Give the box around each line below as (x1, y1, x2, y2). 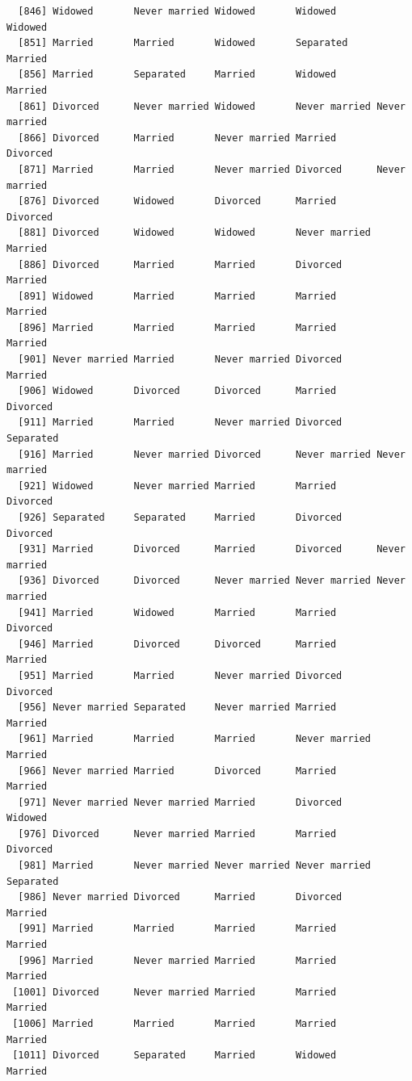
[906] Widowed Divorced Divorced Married (18, 385, 337, 397)
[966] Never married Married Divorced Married (18, 765, 337, 777)
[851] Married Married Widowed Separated (18, 37, 348, 49)
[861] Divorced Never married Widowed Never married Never (18, 100, 406, 112)
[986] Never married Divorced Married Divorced (18, 891, 343, 903)
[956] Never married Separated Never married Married (18, 702, 337, 714)
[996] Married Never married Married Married (18, 954, 337, 966)
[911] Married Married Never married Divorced (18, 417, 343, 429)
